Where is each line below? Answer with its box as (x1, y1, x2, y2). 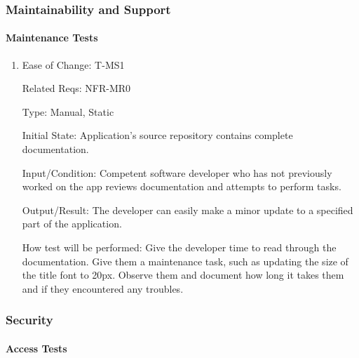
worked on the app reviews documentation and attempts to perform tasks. (22, 179, 341, 194)
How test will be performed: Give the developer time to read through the (22, 239, 337, 254)
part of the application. (22, 216, 122, 231)
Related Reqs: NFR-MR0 (22, 81, 131, 95)
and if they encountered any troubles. (22, 281, 184, 296)
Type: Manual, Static (22, 104, 114, 119)
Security (6, 311, 53, 329)
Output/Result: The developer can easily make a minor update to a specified (22, 202, 353, 217)
